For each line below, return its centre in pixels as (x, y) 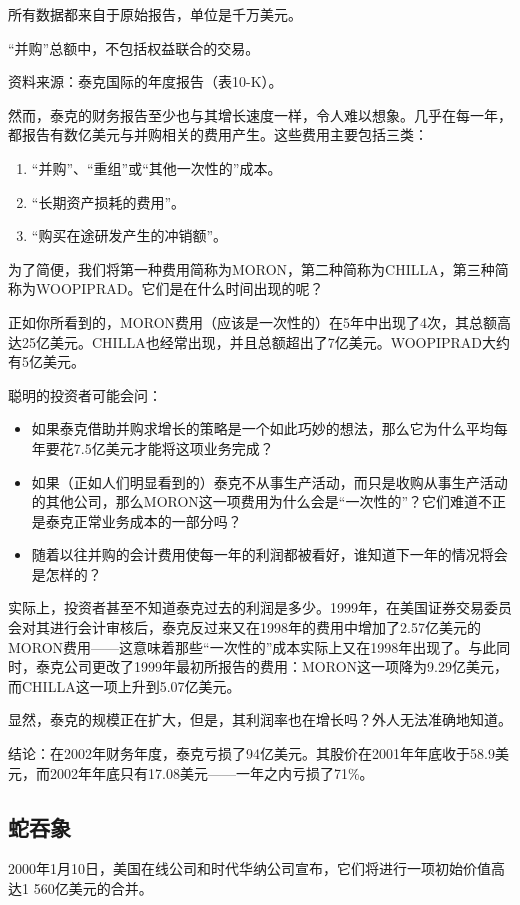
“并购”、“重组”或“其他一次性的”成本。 (156, 167)
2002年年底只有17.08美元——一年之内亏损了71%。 (211, 772)
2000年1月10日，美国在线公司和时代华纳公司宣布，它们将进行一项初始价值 (249, 868)
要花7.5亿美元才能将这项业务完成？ (159, 447)
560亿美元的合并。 (93, 888)
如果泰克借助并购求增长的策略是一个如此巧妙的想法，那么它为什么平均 (262, 428)
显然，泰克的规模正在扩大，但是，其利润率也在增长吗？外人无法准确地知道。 (260, 719)
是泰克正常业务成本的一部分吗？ (136, 520)
